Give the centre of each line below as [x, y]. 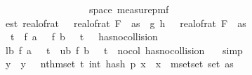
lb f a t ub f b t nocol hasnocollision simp [124, 50]
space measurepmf [129, 9]
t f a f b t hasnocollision [84, 36]
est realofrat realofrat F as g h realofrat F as [126, 23]
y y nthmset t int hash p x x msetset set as [119, 64]
